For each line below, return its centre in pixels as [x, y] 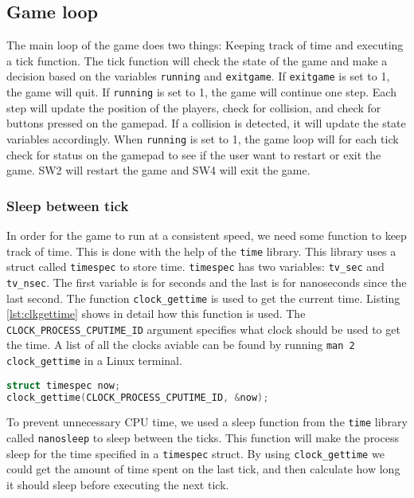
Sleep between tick [68, 205]
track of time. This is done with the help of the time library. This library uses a [201, 251]
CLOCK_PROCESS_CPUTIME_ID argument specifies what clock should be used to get [203, 329]
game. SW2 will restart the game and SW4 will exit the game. [158, 170]
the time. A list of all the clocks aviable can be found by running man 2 [181, 345]
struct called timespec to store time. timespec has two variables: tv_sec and [195, 267]
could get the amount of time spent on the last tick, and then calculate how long [203, 469]
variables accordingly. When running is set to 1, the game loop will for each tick [203, 138]
